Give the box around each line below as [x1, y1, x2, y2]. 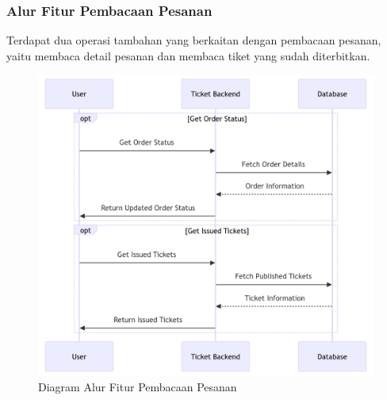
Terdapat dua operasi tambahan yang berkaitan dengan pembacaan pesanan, [6, 32, 381, 48]
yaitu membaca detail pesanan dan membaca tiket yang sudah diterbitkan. [6, 47, 370, 63]
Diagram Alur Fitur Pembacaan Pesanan [38, 379, 237, 395]
